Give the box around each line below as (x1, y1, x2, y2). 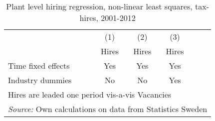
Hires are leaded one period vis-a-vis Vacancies (8, 89, 172, 100)
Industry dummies (8, 74, 72, 86)
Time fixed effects (8, 60, 70, 71)
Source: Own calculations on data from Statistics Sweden (8, 103, 208, 115)
